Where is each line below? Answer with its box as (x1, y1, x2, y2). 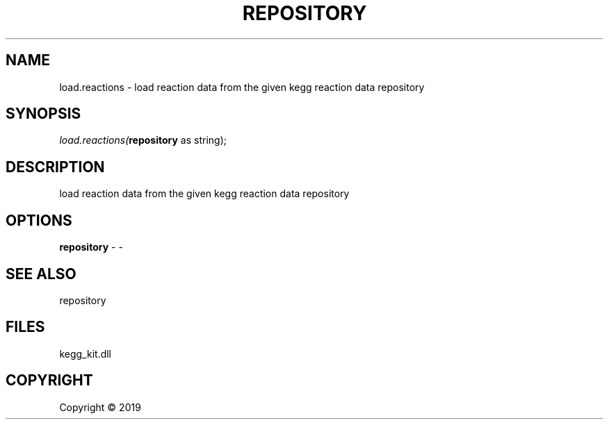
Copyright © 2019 (59, 401, 141, 413)
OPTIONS (6, 211, 72, 229)
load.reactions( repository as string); (59, 134, 227, 147)
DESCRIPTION (6, 158, 105, 176)
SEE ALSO (6, 265, 76, 283)
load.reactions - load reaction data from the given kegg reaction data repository (59, 81, 425, 93)
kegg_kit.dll (59, 347, 111, 360)
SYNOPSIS (6, 105, 81, 123)
